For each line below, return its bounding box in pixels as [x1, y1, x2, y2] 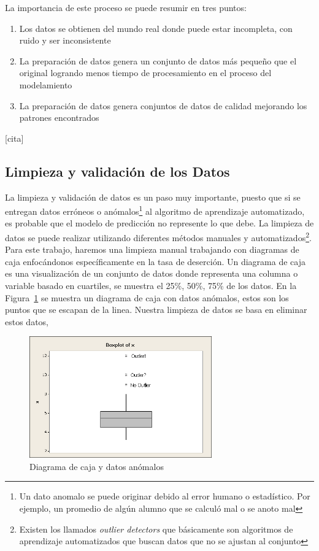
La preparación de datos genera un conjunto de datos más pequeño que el [19, 54, 297, 67]
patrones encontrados [19, 111, 99, 124]
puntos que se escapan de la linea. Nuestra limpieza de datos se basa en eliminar [5, 303, 307, 316]
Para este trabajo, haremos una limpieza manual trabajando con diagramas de [5, 243, 299, 256]
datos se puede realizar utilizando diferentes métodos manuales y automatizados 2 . [5, 229, 312, 244]
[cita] [5, 131, 24, 144]
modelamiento [19, 78, 72, 91]
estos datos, [5, 315, 48, 328]
